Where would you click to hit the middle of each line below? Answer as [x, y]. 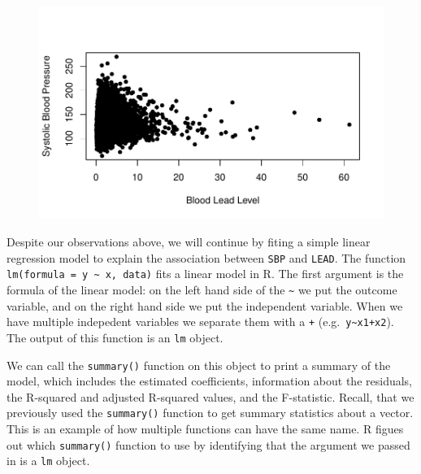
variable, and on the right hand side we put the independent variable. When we [205, 305]
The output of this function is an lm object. [115, 337]
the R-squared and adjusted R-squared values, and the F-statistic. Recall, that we [210, 396]
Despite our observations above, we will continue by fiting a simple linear [189, 242]
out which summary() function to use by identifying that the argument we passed [208, 444]
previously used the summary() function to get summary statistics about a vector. [210, 413]
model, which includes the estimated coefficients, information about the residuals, [210, 381]
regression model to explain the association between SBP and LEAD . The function [206, 257]
